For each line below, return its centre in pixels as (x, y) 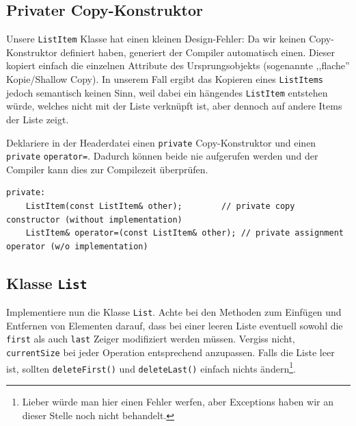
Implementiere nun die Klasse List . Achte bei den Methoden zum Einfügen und (174, 312)
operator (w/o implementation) (77, 246)
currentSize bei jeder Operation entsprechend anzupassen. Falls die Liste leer (170, 352)
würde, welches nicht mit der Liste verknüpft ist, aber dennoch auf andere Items (174, 106)
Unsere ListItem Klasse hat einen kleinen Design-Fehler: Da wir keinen (156, 39)
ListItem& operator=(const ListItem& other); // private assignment (184, 233)
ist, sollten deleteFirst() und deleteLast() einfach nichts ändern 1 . (151, 367)
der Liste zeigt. (38, 119)
